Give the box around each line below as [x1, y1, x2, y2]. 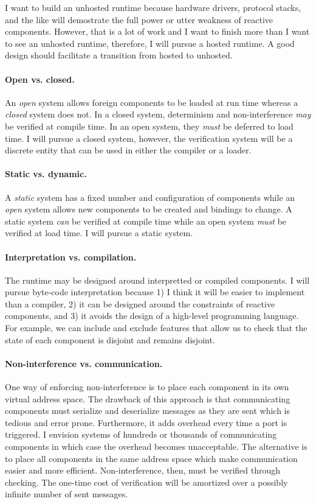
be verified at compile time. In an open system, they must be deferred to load [5, 119, 294, 132]
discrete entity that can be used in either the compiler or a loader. [5, 144, 252, 156]
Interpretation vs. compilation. [5, 250, 137, 263]
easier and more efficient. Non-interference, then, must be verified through [5, 464, 281, 477]
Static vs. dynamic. [5, 167, 87, 180]
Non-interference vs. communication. [5, 357, 163, 369]
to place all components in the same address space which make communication [5, 452, 298, 464]
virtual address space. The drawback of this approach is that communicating [5, 392, 290, 405]
